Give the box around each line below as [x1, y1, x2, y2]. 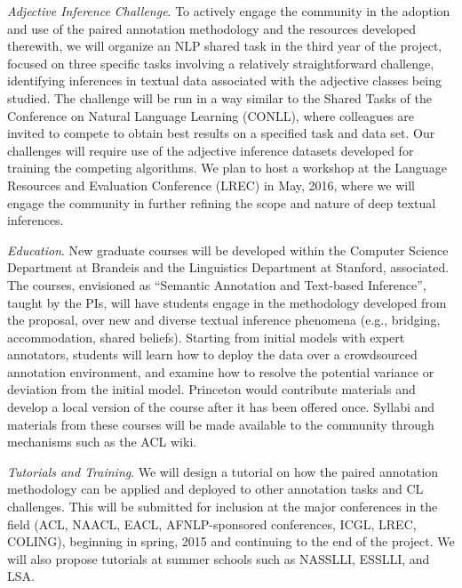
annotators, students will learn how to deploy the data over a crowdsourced [7, 345, 418, 364]
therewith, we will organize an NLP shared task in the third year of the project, [7, 36, 442, 55]
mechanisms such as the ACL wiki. [7, 432, 197, 451]
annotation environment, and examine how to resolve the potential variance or [7, 362, 434, 381]
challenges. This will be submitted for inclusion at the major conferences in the [7, 497, 438, 516]
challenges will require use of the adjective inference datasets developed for [7, 141, 414, 159]
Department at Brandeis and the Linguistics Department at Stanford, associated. [7, 258, 450, 277]
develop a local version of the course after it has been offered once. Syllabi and [7, 398, 435, 416]
